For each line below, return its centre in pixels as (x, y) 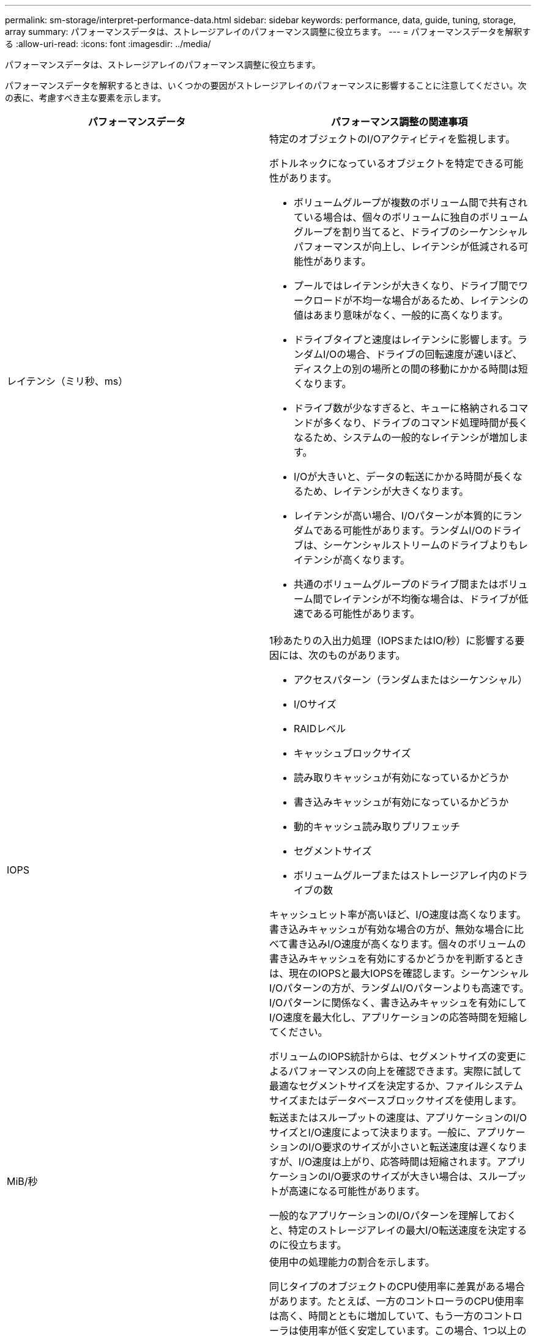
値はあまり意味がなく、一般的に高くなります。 (401, 315)
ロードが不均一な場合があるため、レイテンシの (421, 300)
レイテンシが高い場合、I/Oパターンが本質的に (398, 516)
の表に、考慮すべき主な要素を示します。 (86, 98)
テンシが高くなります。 (357, 560)
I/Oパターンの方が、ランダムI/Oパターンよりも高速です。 (399, 988)
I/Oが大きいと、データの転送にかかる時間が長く (403, 477)
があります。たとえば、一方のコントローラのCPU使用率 (397, 1301)
